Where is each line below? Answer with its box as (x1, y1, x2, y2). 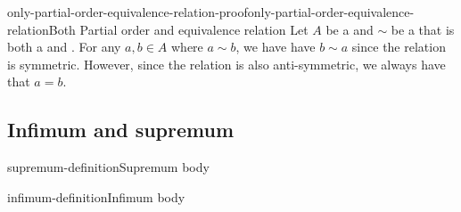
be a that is (391, 20, 455, 38)
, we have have (235, 37, 316, 56)
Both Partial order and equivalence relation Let (48, 20, 309, 38)
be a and (325, 20, 374, 38)
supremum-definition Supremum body (7, 158, 210, 176)
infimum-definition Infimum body (7, 187, 185, 206)
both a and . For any (7, 37, 121, 56)
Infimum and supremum (7, 116, 235, 143)
